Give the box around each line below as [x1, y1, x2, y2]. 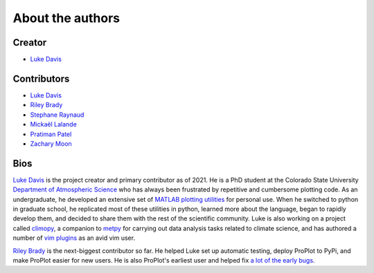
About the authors [12, 10, 121, 26]
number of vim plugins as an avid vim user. [12, 234, 135, 242]
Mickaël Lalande [30, 120, 78, 129]
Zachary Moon [30, 139, 72, 148]
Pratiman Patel [30, 130, 72, 138]
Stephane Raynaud [30, 111, 84, 119]
